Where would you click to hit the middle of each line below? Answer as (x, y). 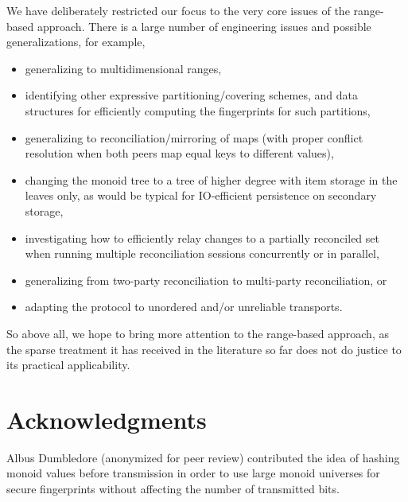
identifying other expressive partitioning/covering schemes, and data (191, 95)
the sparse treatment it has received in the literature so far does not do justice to (204, 349)
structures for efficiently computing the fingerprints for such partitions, (198, 110)
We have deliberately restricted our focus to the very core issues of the (178, 10)
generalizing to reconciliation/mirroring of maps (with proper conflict (194, 137)
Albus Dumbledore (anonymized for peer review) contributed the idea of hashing (203, 457)
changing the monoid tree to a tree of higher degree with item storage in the (211, 179)
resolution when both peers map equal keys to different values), (179, 153)
